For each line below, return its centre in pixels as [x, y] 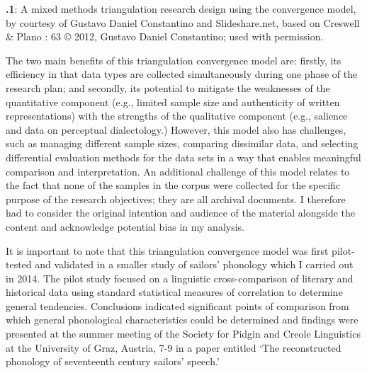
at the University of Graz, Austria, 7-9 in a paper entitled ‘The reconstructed [174, 347]
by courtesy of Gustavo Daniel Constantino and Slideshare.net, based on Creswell [183, 22]
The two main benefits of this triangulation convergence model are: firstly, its [174, 60]
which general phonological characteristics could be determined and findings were [182, 320]
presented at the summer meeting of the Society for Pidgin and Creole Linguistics [183, 334]
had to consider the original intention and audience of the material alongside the [181, 213]
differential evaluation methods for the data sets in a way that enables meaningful [183, 157]
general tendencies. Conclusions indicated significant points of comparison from [177, 305]
